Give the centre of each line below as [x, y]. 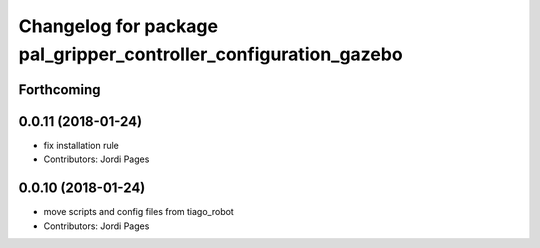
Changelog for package [118, 26]
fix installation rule [81, 145]
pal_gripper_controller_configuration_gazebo [211, 54]
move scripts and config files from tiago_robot [138, 212]
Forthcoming [59, 89]
